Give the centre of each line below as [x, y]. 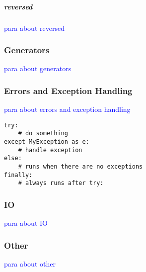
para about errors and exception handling [67, 109]
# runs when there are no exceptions [80, 167]
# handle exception [50, 150]
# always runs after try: [61, 183]
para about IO [26, 223]
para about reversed [34, 28]
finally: [18, 175]
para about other [30, 264]
